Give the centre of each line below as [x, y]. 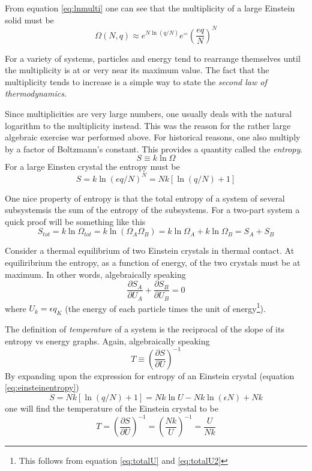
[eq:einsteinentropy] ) [42, 387]
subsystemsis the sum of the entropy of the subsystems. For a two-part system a [152, 210]
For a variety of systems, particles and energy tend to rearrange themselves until [153, 58]
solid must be [29, 19]
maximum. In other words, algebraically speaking [95, 274]
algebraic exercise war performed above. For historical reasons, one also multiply [153, 137]
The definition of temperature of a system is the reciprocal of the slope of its [145, 329]
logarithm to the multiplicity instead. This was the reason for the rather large [148, 125]
